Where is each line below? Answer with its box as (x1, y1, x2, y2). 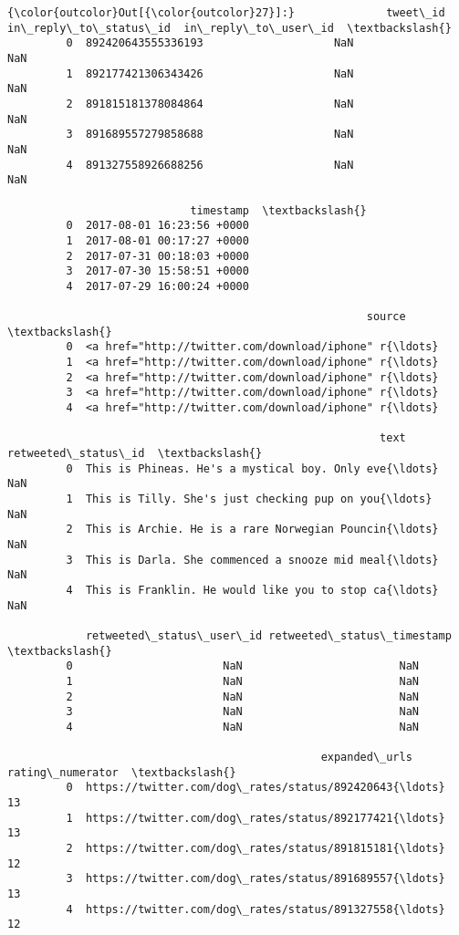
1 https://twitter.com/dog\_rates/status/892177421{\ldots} (66, 811, 445, 825)
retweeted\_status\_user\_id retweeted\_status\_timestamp (85, 629, 452, 642)
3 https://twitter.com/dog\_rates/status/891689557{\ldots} (66, 872, 445, 886)
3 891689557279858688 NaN (66, 128, 354, 141)
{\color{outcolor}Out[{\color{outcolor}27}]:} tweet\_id (7, 6, 445, 19)
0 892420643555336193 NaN (66, 36, 354, 50)
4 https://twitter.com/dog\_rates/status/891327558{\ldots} (66, 902, 445, 916)
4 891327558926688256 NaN (66, 158, 354, 171)
